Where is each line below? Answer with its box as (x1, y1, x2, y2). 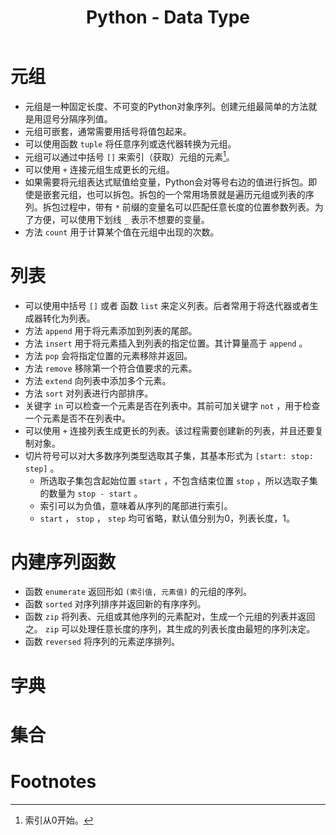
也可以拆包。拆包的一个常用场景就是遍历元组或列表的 (86, 188, 306, 200)
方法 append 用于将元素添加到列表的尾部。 (24, 324, 198, 336)
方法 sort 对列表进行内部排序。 (24, 387, 154, 399)
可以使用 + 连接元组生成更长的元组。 (24, 163, 175, 175)
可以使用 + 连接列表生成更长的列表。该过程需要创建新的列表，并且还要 (24, 424, 315, 436)
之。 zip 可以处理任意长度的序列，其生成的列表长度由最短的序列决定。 (24, 623, 316, 635)
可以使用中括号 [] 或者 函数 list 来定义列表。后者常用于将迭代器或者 (24, 299, 310, 311)
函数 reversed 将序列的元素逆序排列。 (24, 636, 180, 648)
